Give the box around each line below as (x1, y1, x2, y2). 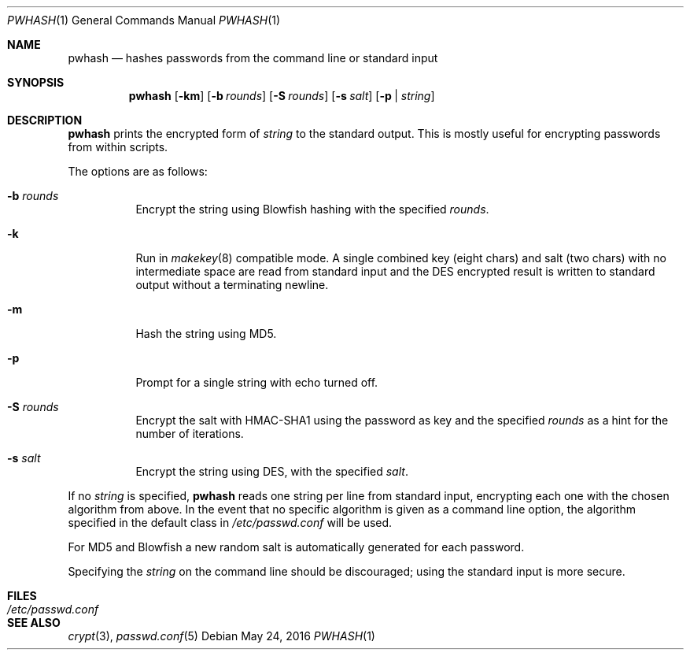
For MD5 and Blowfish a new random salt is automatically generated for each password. (68, 540, 525, 554)
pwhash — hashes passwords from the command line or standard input (68, 51, 438, 65)
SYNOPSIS (7, 76, 65, 89)
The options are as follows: (68, 165, 208, 178)
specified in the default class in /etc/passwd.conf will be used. (68, 516, 393, 529)
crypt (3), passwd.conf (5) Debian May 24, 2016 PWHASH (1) (68, 629, 375, 643)
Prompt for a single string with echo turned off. (135, 376, 378, 389)
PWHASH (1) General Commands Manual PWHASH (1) (7, 13, 281, 27)
